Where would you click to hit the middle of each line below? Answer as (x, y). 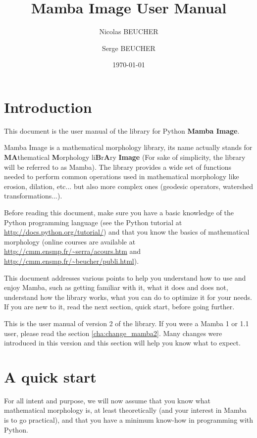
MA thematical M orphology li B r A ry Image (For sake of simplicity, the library (125, 157)
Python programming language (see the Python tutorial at (93, 222)
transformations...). (33, 196)
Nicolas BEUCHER (129, 31)
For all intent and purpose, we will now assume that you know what (107, 400)
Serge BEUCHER (129, 48)
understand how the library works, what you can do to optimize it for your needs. (128, 297)
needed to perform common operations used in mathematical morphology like (122, 176)
